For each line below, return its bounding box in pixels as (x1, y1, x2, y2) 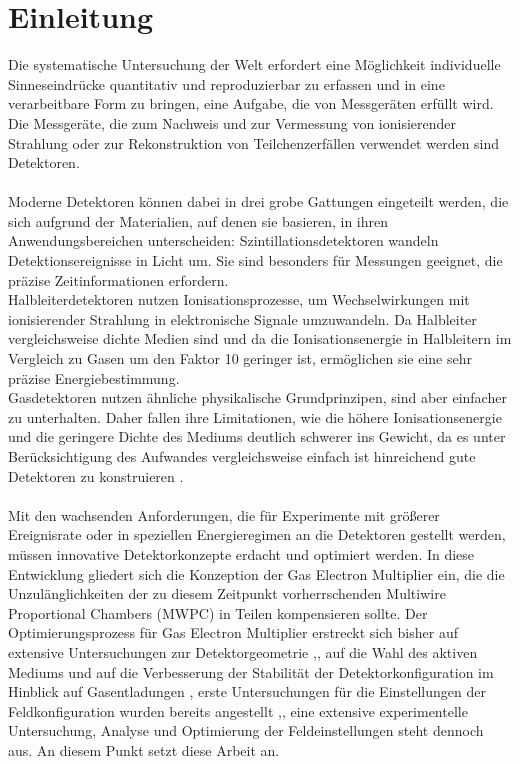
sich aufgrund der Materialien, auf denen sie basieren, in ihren (8, 210, 389, 231)
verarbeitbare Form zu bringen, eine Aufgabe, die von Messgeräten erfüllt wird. (8, 93, 494, 114)
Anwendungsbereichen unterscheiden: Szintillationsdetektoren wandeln (8, 230, 439, 251)
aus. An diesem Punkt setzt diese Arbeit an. (8, 739, 280, 760)
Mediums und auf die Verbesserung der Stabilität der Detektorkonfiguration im (8, 661, 494, 682)
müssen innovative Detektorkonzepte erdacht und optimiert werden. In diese (8, 543, 475, 564)
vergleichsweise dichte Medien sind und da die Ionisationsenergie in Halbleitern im (8, 328, 512, 349)
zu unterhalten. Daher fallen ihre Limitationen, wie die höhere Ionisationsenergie (8, 406, 502, 427)
